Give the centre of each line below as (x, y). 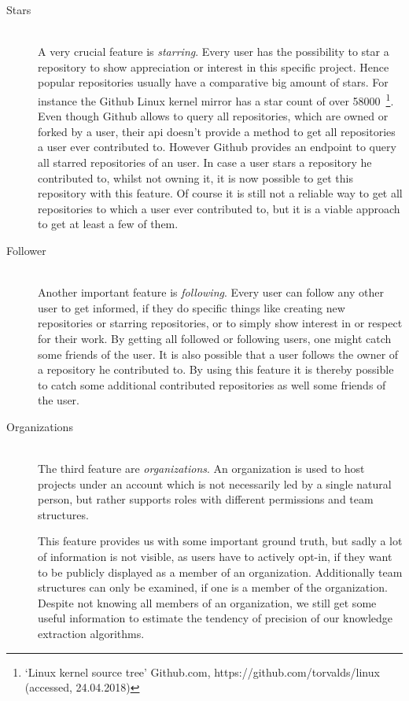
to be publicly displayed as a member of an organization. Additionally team (220, 572)
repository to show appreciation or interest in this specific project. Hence (214, 66)
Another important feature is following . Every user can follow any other (211, 292)
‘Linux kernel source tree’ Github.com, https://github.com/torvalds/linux (202, 671)
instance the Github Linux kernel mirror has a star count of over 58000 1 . (216, 99)
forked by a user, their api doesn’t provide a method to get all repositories (217, 131)
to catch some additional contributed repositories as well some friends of (212, 384)
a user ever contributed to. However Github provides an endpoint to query (217, 147)
